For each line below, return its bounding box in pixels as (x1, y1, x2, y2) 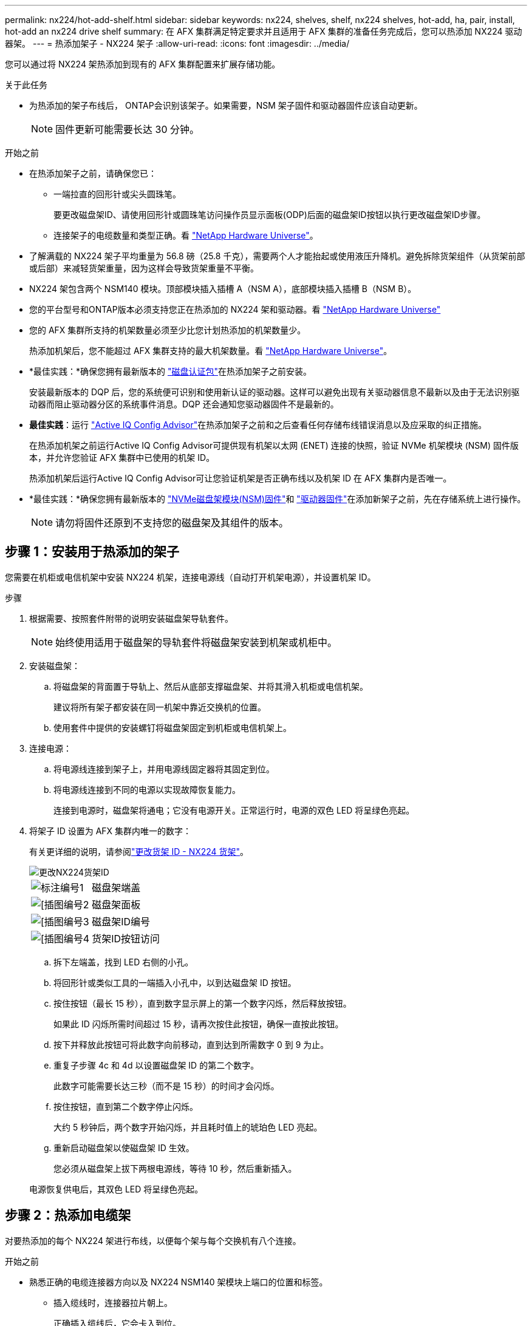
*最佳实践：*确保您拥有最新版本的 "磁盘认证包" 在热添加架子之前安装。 (29, 366, 312, 376)
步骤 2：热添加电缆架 (5, 1208, 131, 1223)
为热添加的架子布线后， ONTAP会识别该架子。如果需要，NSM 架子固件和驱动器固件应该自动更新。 (29, 100, 423, 110)
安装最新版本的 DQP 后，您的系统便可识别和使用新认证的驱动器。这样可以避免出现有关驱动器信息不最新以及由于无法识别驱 (29, 387, 520, 397)
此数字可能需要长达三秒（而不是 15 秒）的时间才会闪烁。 (53, 1080, 279, 1091)
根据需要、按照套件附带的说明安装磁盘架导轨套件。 (29, 613, 233, 624)
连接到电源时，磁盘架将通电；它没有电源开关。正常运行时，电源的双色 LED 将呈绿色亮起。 (53, 804, 415, 815)
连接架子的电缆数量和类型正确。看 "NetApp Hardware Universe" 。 (53, 230, 318, 240)
